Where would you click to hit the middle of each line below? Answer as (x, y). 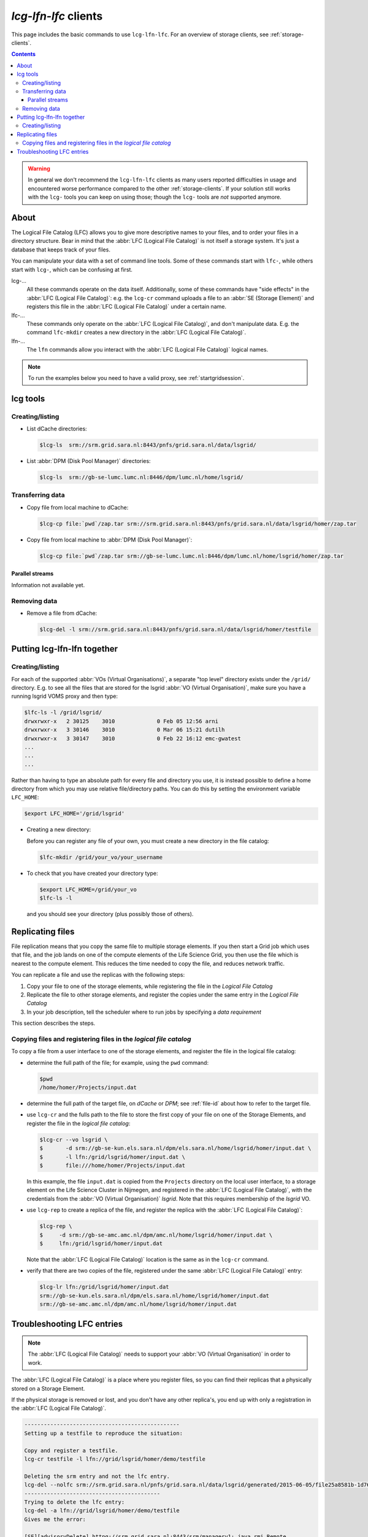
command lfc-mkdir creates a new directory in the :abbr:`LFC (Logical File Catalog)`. (136, 333)
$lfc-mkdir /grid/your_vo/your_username (101, 857)
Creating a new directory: (59, 829)
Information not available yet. (48, 585)
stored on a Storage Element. (48, 1388)
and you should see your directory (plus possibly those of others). (110, 914)
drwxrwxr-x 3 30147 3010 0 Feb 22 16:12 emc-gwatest (133, 738)
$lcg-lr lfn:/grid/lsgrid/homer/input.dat (104, 1287)
